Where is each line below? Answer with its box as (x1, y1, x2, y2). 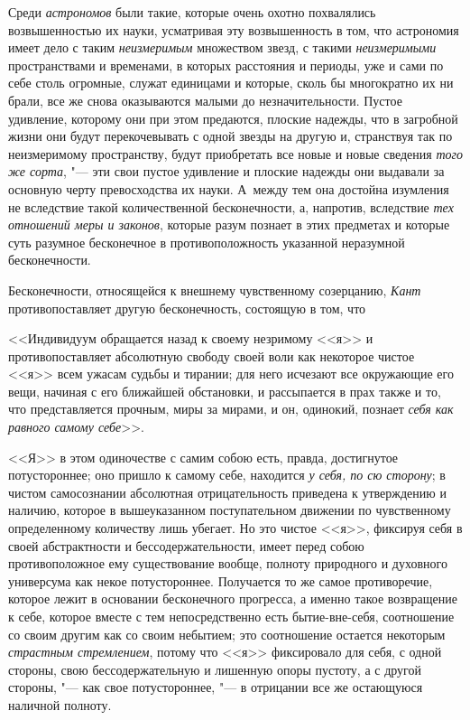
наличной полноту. (8, 695, 112, 714)
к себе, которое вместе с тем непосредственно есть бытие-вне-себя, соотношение (8, 607, 455, 625)
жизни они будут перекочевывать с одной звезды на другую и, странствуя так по (8, 126, 453, 145)
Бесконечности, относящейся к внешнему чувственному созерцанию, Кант (8, 280, 421, 299)
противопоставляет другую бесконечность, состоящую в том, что (8, 298, 366, 317)
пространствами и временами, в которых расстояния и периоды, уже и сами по (8, 55, 444, 74)
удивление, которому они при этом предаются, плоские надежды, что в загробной (8, 108, 458, 127)
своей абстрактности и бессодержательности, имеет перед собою (8, 536, 364, 555)
